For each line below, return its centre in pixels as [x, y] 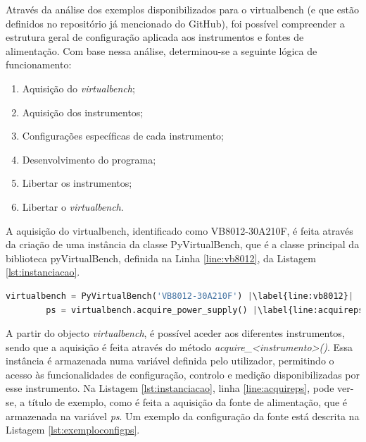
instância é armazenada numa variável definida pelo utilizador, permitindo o [170, 361]
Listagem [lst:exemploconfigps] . [73, 430]
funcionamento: [39, 65]
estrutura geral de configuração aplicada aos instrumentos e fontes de [155, 37]
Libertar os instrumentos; [77, 183]
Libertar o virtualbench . [73, 206]
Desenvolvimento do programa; [89, 159]
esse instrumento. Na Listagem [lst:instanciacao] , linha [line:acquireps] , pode [170, 388]
